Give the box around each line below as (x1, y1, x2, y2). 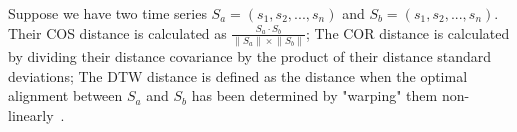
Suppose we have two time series (8, 3, 207, 23)
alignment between (8, 85, 123, 106)
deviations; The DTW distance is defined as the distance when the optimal (8, 65, 468, 86)
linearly (8, 104, 54, 125)
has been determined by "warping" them (191, 85, 438, 106)
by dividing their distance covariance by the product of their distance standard (8, 45, 492, 66)
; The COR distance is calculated (305, 22, 510, 43)
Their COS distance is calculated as (8, 22, 227, 43)
